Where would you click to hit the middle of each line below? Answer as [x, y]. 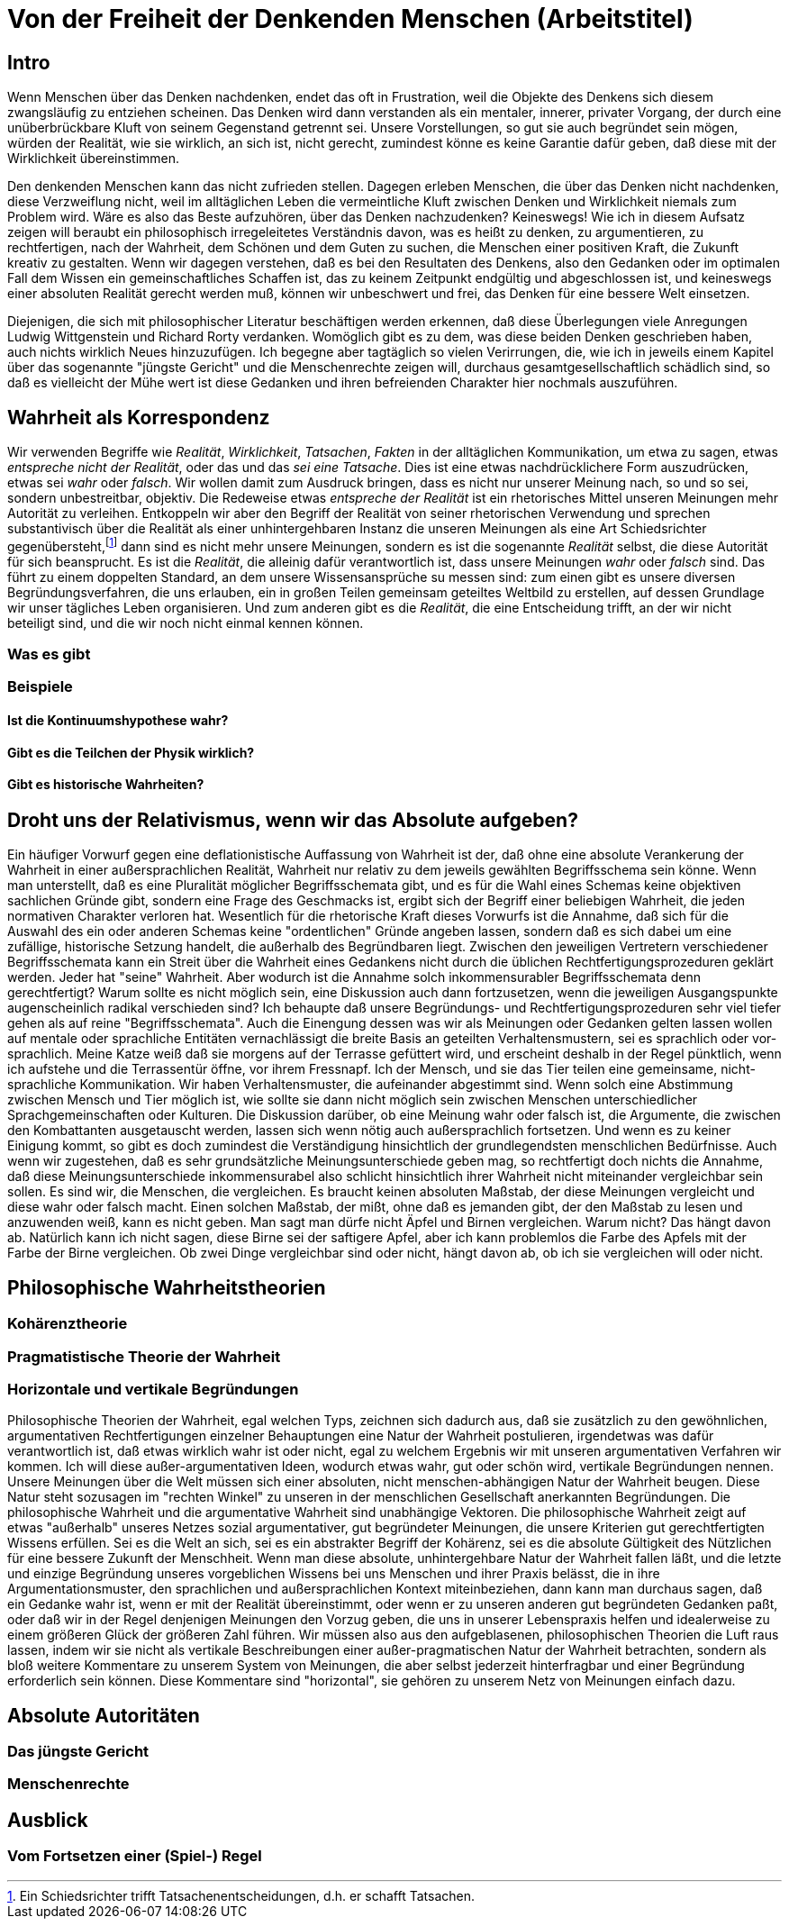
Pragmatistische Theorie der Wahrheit [144, 1356]
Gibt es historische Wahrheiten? [106, 785]
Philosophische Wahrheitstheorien [167, 1287]
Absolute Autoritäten [104, 1715]
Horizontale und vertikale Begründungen [153, 1389]
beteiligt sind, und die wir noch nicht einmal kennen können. [186, 622]
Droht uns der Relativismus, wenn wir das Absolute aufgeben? [293, 820]
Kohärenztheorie [68, 1324]
